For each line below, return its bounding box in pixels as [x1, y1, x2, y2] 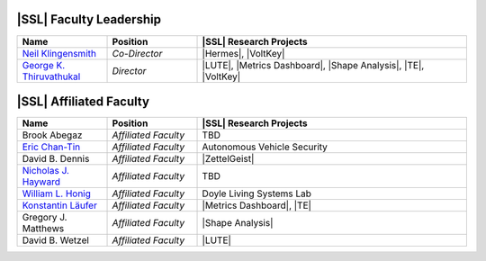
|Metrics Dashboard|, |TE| [202, 199, 312, 211]
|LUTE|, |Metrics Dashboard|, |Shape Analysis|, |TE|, [202, 58, 425, 71]
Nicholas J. [22, 165, 69, 177]
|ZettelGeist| [202, 153, 255, 166]
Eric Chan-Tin [22, 140, 81, 153]
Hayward [22, 175, 60, 188]
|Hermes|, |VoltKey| [202, 47, 285, 59]
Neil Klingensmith [22, 47, 96, 59]
